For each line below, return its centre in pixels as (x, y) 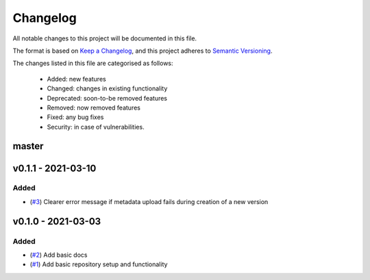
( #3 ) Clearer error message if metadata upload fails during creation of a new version (149, 201)
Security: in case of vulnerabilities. (96, 127)
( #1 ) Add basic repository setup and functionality (99, 264)
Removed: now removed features (94, 107)
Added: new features (76, 79)
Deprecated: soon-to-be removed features (107, 98)
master (28, 146)
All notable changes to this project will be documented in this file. (105, 38)
